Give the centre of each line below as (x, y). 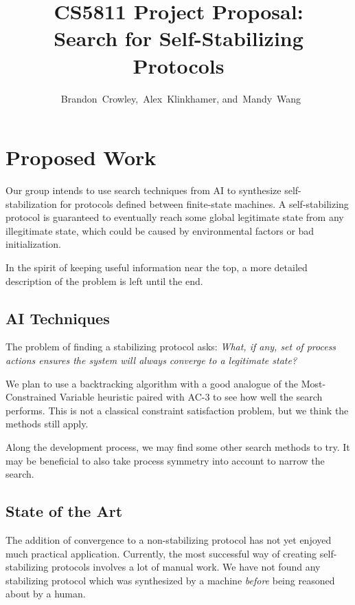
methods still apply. (47, 424)
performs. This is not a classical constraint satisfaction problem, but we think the (177, 410)
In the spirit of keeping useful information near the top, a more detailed (157, 267)
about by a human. (46, 594)
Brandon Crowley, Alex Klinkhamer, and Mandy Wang (181, 98)
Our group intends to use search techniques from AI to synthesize (144, 190)
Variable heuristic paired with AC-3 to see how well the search (191, 397)
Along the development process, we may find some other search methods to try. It (178, 446)
